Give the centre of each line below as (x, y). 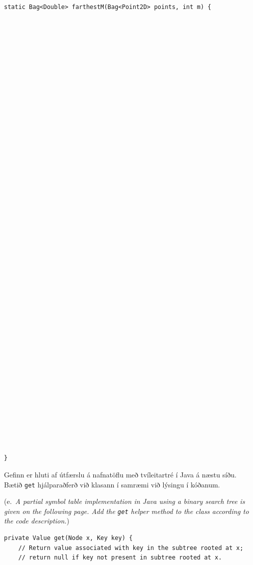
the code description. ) (37, 521)
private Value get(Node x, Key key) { (68, 538)
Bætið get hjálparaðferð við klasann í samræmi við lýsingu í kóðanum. (112, 484)
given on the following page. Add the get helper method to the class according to (126, 511)
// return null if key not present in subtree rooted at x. (120, 558)
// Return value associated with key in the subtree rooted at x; (131, 548)
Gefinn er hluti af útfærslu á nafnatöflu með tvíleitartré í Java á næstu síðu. (120, 474)
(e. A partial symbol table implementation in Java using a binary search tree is (125, 501)
